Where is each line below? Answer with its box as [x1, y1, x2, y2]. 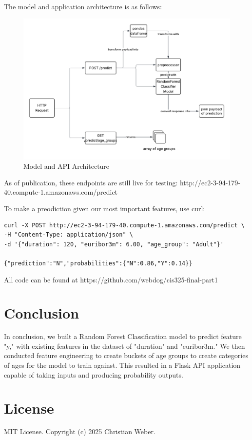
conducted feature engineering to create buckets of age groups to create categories [4, 350, 248, 360]
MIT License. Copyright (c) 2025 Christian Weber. [4, 426, 155, 437]
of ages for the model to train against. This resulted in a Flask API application [4, 360, 241, 370]
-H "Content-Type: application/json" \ [4, 231, 133, 239]
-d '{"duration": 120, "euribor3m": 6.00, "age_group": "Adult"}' [4, 240, 224, 248]
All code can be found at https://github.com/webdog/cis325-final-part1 [4, 274, 218, 284]
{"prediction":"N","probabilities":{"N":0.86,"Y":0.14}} [4, 260, 193, 267]
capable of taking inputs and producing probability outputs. [4, 369, 183, 380]
